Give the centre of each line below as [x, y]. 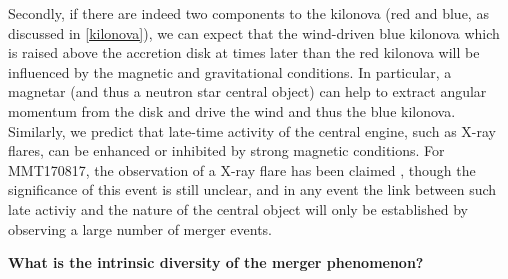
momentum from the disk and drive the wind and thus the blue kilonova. [232, 110]
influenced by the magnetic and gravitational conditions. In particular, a [230, 71]
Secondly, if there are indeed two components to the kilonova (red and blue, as [248, 13]
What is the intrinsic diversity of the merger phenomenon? [216, 262]
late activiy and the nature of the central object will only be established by [238, 208]
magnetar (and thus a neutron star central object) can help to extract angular [247, 91]
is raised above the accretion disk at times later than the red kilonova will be [244, 52]
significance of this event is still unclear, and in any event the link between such [252, 189]
